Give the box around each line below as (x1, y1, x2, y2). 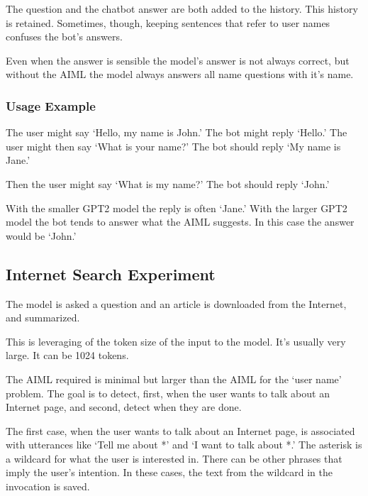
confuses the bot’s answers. (6, 29, 123, 44)
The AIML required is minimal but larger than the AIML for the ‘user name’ (6, 371, 342, 386)
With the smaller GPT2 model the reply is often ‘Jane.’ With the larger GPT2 (6, 200, 347, 215)
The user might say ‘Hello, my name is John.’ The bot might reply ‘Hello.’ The (6, 125, 347, 140)
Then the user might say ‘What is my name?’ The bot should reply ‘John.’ (6, 176, 330, 191)
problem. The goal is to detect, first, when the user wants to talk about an (6, 385, 330, 400)
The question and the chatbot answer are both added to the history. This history (6, 1, 358, 16)
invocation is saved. (6, 479, 90, 494)
